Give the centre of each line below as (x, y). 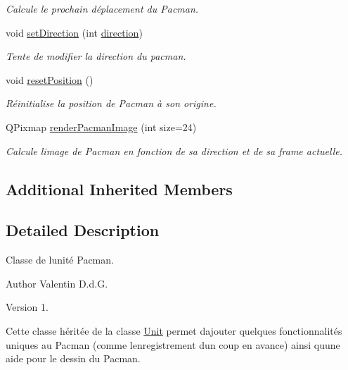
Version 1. (27, 307)
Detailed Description (83, 230)
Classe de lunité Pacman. (60, 260)
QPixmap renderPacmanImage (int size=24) (101, 127)
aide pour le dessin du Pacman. (73, 358)
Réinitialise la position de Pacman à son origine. (111, 103)
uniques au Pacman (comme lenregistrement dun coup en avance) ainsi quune (173, 344)
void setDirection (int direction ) (74, 32)
